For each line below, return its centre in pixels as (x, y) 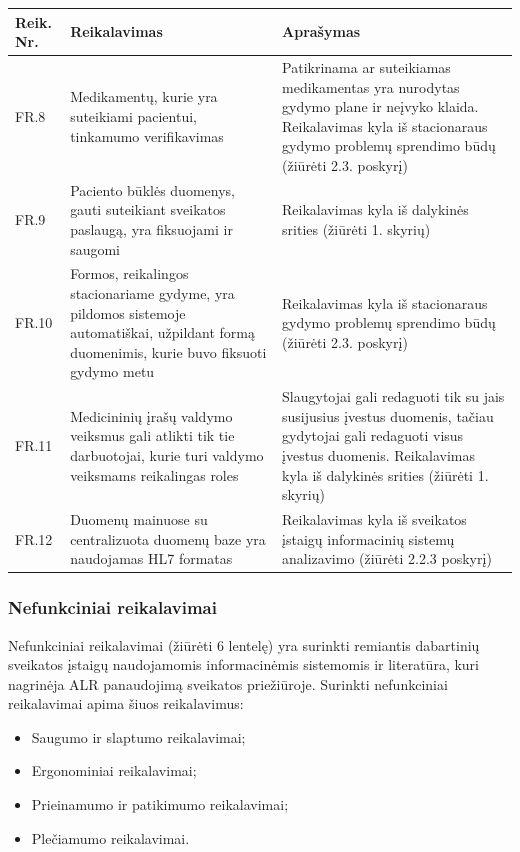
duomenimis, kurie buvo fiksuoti (168, 351)
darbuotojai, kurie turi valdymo (167, 454)
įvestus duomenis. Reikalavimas (379, 454)
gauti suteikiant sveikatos (148, 209)
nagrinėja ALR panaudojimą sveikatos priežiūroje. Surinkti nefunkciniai (228, 683)
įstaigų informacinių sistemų (368, 538)
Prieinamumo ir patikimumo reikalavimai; (160, 804)
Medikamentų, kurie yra (144, 96)
